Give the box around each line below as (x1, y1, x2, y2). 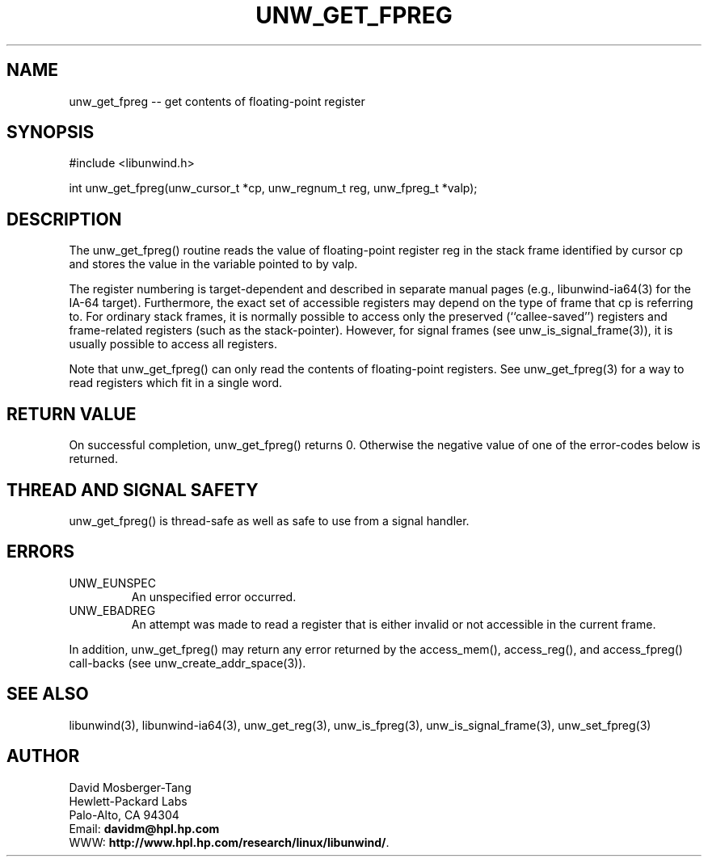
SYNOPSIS (6, 122, 95, 143)
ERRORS (6, 541, 75, 562)
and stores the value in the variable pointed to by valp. (69, 257, 358, 272)
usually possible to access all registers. (69, 337, 278, 352)
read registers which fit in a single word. (69, 376, 283, 390)
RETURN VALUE (6, 403, 137, 424)
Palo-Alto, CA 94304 (69, 807, 179, 822)
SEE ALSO (6, 684, 89, 705)
